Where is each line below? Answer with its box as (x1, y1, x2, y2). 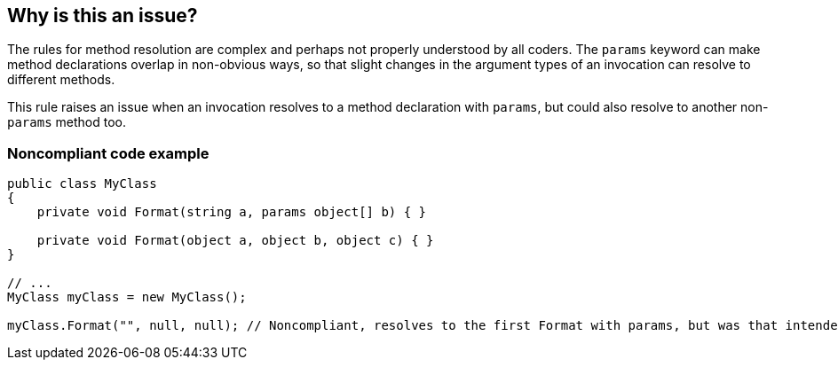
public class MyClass (7, 176, 157, 191)
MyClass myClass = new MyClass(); (7, 290, 247, 305)
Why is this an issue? (7, 4, 198, 27)
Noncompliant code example (7, 144, 209, 162)
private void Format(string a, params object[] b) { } (36, 205, 427, 220)
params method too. (7, 114, 126, 130)
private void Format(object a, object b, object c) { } (36, 233, 434, 248)
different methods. (7, 72, 115, 88)
